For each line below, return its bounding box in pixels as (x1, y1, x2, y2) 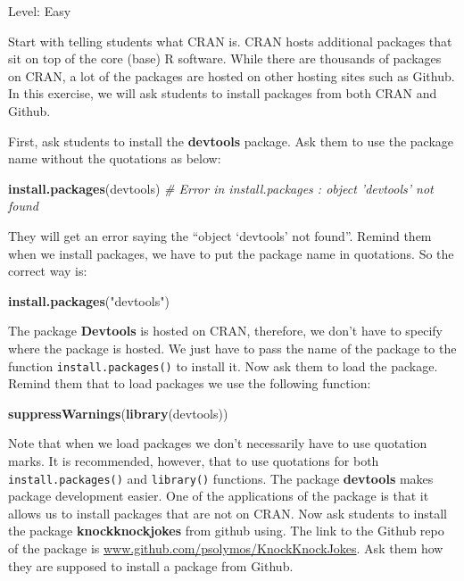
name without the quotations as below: (8, 149, 221, 168)
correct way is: (8, 261, 87, 280)
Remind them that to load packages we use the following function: (8, 374, 371, 393)
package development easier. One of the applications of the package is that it (8, 486, 429, 505)
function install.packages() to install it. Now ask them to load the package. (8, 356, 438, 375)
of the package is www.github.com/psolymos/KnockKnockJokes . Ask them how (8, 538, 443, 557)
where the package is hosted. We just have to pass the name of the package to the (8, 338, 457, 357)
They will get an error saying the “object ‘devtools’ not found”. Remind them (8, 226, 432, 245)
